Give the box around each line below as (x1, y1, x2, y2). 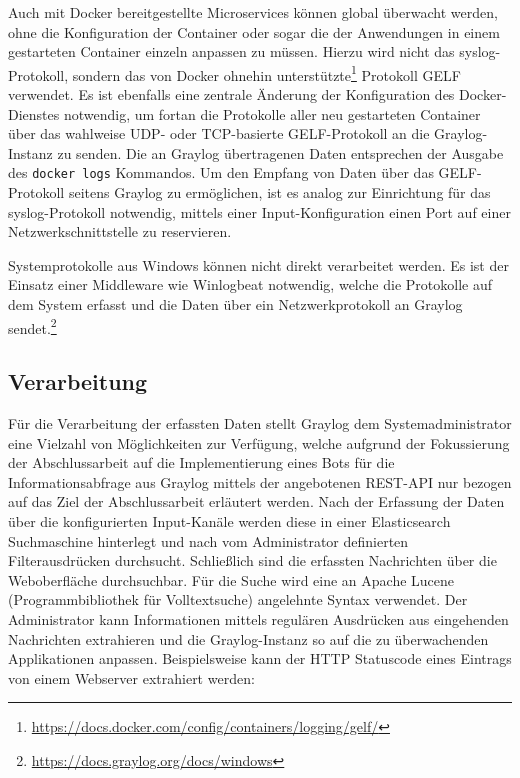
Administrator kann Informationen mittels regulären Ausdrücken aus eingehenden (8, 609, 509, 630)
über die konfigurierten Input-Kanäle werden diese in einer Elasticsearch (8, 511, 451, 532)
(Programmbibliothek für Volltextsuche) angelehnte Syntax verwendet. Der (8, 589, 468, 610)
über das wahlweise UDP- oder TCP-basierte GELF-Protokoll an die (8, 123, 430, 144)
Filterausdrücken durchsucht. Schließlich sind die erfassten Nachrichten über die (8, 550, 497, 571)
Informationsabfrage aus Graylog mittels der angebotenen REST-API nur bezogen (8, 471, 512, 492)
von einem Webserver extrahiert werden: (8, 667, 255, 688)
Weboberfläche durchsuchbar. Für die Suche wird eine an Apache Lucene (8, 569, 455, 590)
